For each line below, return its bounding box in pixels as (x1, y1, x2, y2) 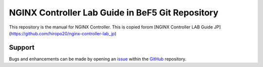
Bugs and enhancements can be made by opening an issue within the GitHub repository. (9, 56, 187, 62)
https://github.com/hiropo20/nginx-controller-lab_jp (10, 30, 115, 36)
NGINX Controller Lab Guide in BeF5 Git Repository (9, 7, 219, 18)
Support (9, 43, 35, 52)
